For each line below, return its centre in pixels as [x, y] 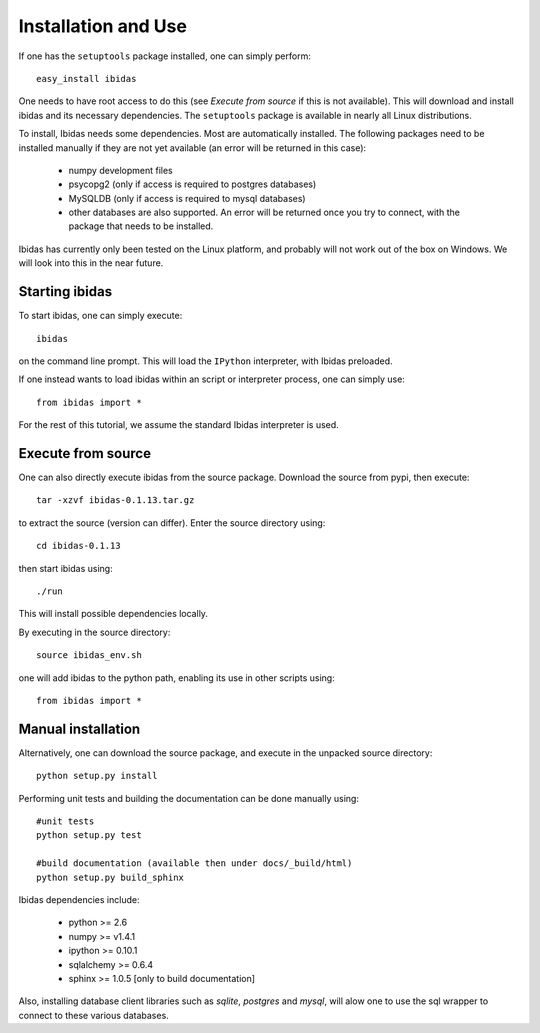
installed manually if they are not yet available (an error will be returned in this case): [192, 147]
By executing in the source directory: [94, 632]
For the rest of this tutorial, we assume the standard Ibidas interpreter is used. [178, 425]
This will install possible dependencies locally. [113, 614]
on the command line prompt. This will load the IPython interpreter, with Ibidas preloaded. [206, 361]
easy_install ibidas [86, 78]
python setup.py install [97, 776]
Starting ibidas [65, 291]
